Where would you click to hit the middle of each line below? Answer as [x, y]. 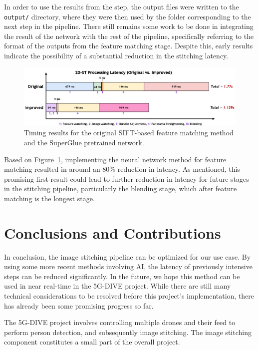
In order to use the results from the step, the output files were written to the [122, 6]
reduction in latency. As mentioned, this [179, 169]
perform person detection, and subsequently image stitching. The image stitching [128, 332]
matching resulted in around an [52, 169]
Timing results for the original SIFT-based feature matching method [129, 133]
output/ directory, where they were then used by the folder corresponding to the [128, 16]
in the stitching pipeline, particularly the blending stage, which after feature [121, 188]
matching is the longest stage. [49, 198]
